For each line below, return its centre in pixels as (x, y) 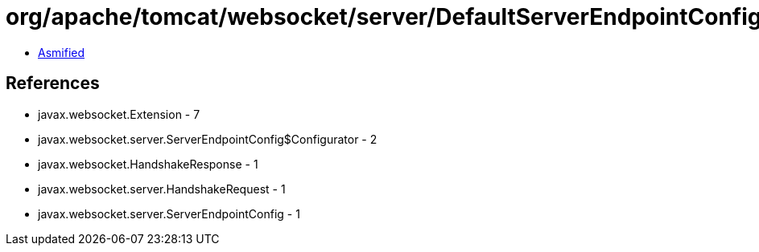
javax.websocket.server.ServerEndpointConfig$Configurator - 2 (208, 139)
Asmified (62, 52)
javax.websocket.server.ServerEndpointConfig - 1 (169, 213)
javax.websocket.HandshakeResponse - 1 (148, 164)
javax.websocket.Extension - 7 (119, 114)
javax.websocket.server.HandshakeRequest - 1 (162, 189)
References (53, 83)
